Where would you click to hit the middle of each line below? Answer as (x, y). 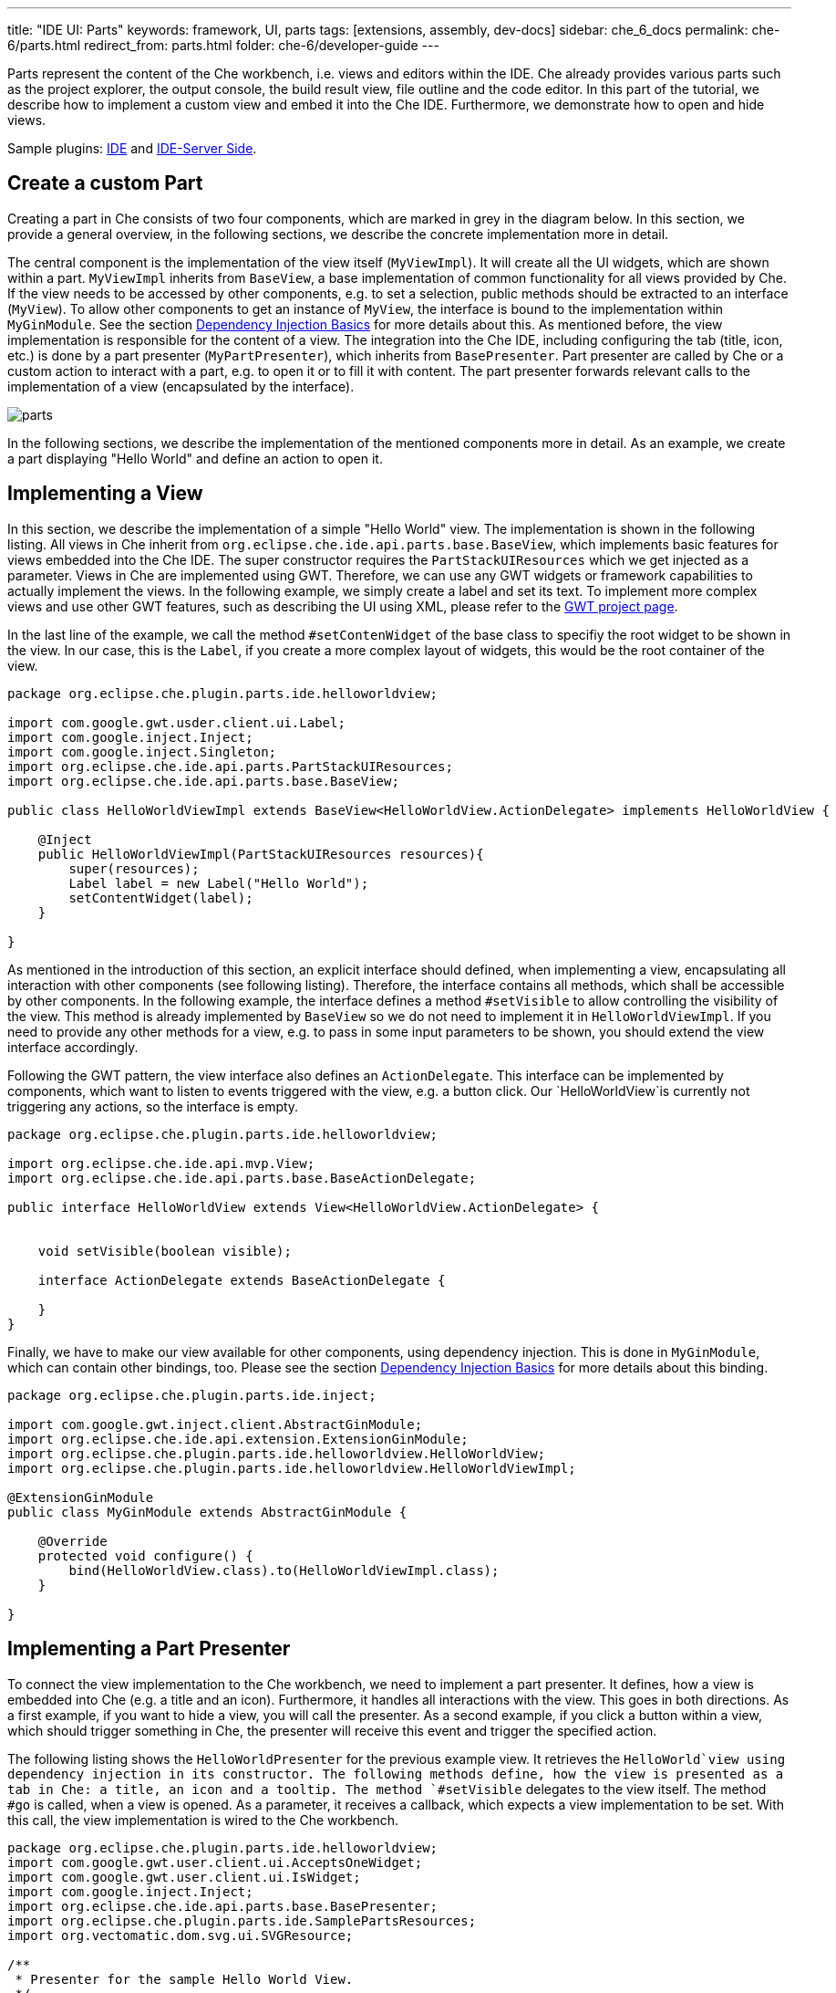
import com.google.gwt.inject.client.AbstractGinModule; (215, 1424)
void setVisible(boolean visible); (165, 1251)
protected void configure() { (145, 1555)
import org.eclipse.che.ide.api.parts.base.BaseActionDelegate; (242, 1178)
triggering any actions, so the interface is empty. (153, 1106)
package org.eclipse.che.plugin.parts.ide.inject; (192, 1395)
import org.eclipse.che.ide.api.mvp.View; (161, 1163)
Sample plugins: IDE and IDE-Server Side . (132, 148)
